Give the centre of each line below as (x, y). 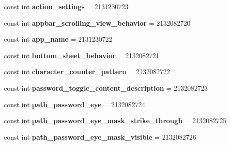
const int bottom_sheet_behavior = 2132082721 (82, 55)
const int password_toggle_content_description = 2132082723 (106, 88)
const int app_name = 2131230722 (58, 39)
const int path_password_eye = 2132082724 (75, 104)
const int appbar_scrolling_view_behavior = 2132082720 (97, 23)
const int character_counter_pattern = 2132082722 (87, 72)
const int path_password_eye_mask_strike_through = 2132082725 (115, 121)
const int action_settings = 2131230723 (66, 6)
